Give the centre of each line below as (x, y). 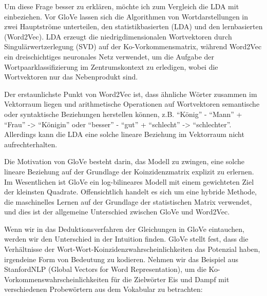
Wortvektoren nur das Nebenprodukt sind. (71, 77)
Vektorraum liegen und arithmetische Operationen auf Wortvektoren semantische (132, 104)
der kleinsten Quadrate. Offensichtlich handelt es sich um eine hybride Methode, (130, 192)
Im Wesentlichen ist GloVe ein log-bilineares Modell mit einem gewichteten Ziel (129, 181)
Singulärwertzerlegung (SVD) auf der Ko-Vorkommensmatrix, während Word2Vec (133, 46)
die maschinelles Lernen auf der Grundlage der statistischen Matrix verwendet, (128, 201)
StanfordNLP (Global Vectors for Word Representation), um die (105, 269)
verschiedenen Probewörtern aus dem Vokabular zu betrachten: (103, 289)
